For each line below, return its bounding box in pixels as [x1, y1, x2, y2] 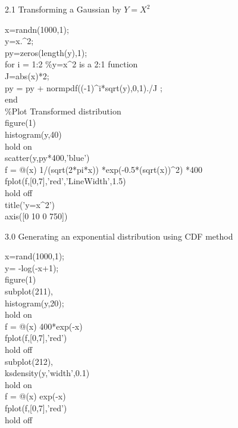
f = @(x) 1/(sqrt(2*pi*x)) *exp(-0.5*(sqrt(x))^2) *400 [5, 163, 202, 175]
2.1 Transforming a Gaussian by [5, 3, 121, 15]
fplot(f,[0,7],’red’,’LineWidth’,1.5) [5, 175, 126, 187]
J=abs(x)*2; [5, 69, 49, 82]
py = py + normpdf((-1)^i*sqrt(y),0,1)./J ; [5, 81, 162, 94]
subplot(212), [5, 355, 53, 367]
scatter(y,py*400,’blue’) [5, 151, 90, 164]
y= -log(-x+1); [5, 261, 59, 274]
